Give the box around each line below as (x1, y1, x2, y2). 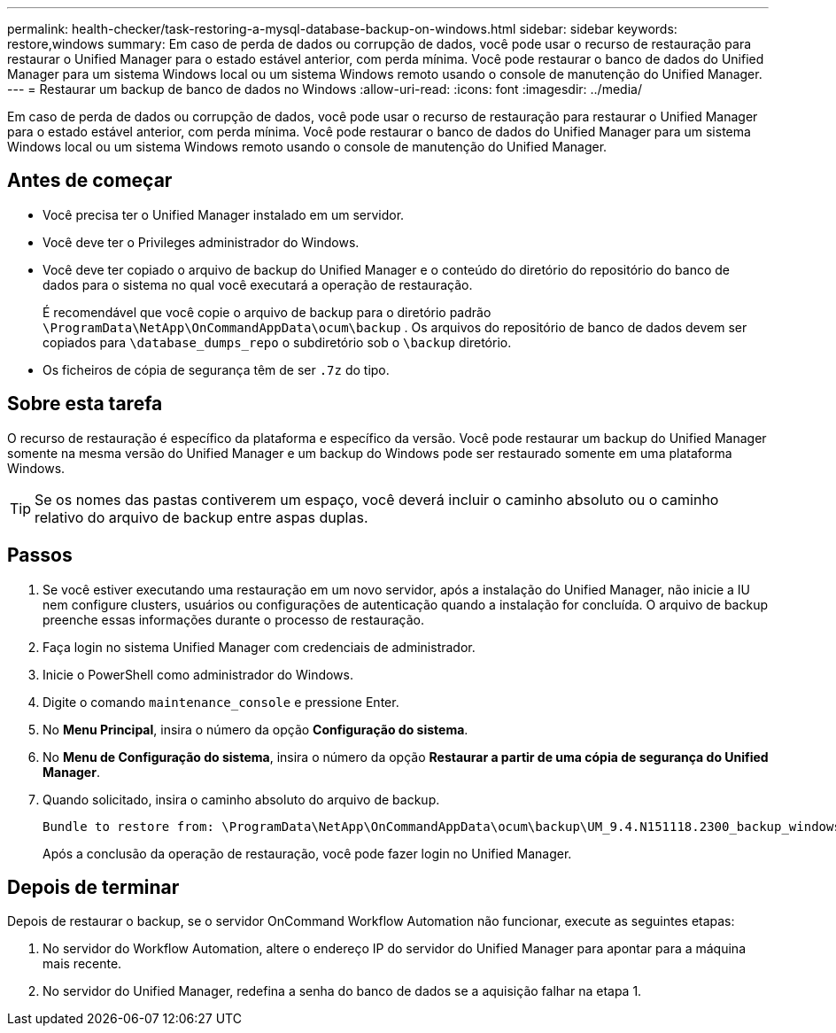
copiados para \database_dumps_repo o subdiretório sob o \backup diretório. (43, 334, 512, 350)
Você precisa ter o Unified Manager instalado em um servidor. (43, 206, 405, 222)
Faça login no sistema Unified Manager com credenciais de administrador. (43, 639, 476, 655)
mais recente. (43, 956, 122, 972)
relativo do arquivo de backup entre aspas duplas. (35, 508, 368, 526)
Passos (7, 544, 73, 567)
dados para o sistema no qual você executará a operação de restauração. (43, 276, 473, 292)
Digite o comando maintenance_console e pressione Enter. (43, 694, 399, 710)
